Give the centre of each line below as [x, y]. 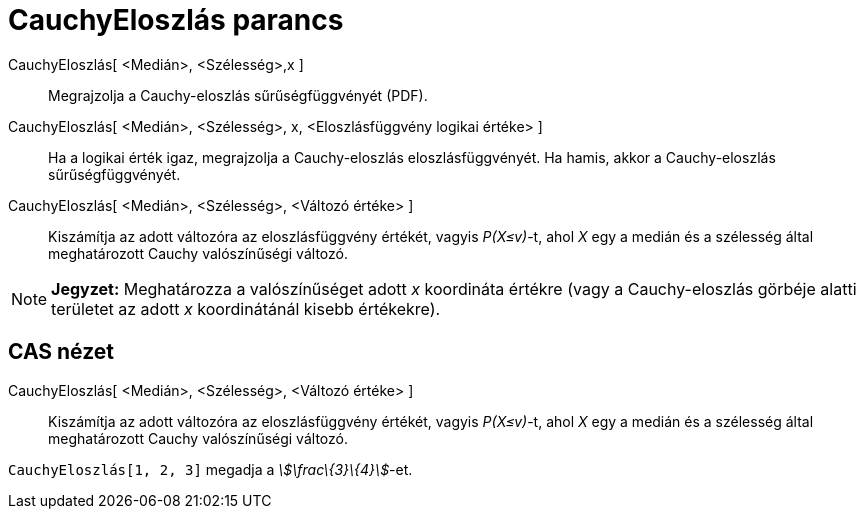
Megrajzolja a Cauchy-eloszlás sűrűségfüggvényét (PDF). [238, 95]
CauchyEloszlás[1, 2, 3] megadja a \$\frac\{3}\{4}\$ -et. [210, 469]
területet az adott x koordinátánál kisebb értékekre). [246, 308]
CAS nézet [61, 352]
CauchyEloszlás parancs [176, 20]
